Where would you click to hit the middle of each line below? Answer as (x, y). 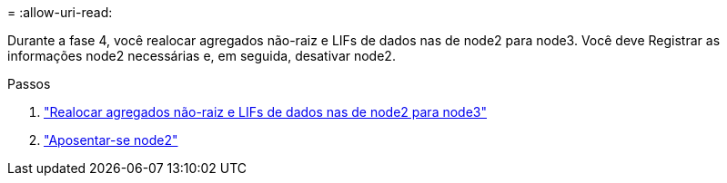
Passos (29, 84)
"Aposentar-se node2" (111, 140)
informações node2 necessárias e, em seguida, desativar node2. (202, 56)
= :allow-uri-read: (60, 12)
